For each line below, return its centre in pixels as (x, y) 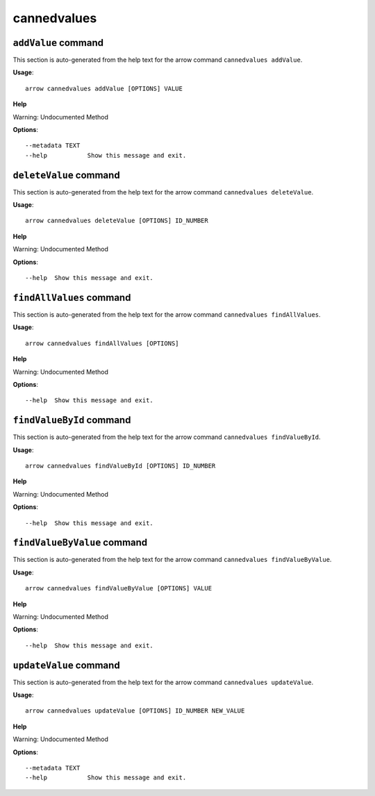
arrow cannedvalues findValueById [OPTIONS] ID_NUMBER (120, 466)
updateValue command (67, 665)
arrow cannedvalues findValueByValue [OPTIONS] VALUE (118, 588)
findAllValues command (72, 298)
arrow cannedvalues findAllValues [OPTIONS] (102, 343)
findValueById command (72, 420)
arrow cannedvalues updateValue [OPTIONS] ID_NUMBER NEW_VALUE (135, 711)
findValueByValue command (80, 543)
